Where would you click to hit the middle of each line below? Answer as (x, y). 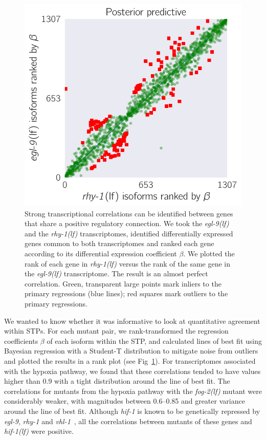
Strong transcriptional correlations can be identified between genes (129, 213)
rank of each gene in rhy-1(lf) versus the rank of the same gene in (128, 263)
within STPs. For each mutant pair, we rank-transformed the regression (116, 331)
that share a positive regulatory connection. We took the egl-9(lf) (127, 223)
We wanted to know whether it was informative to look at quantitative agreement (132, 321)
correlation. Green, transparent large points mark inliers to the (123, 283)
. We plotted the (209, 253)
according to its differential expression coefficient (101, 253)
